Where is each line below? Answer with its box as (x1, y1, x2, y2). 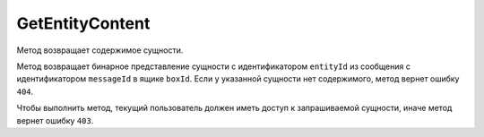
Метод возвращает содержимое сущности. (16, 45, 184, 56)
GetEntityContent (16, 13, 151, 33)
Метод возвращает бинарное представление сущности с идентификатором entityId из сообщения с (16, 61, 411, 72)
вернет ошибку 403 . (16, 115, 94, 125)
